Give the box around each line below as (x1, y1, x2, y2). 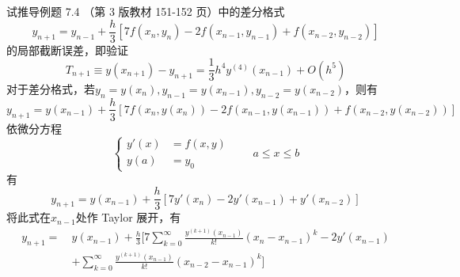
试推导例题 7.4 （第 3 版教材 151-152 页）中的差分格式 (6, 3, 285, 19)
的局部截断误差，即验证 (6, 41, 128, 58)
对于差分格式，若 (6, 80, 95, 97)
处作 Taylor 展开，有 (75, 209, 181, 226)
